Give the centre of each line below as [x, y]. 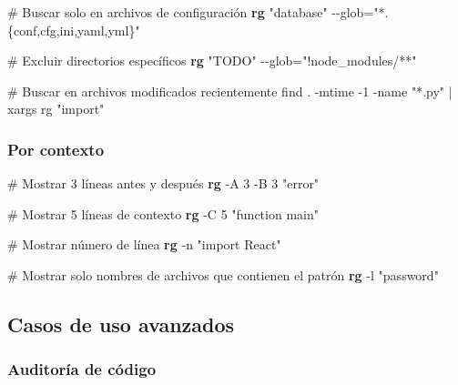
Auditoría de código [82, 369]
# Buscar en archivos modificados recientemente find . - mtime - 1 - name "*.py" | [230, 91]
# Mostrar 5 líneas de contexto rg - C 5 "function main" [163, 213]
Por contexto [56, 149]
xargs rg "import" [56, 109]
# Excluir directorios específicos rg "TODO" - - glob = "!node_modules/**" [212, 61]
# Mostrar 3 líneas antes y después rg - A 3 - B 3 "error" [163, 183]
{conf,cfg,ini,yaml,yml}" [74, 30]
